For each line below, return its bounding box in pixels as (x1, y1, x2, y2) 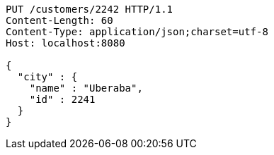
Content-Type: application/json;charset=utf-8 (6, 26, 268, 37)
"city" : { (17, 71, 78, 82)
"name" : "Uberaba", (29, 82, 143, 94)
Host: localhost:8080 (6, 37, 125, 49)
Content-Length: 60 (6, 15, 113, 26)
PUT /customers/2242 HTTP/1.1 (6, 4, 173, 15)
